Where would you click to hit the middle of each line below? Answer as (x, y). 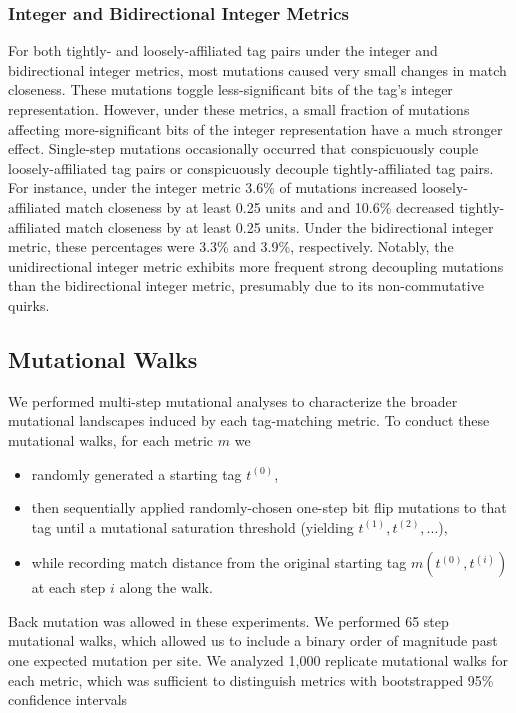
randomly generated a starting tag (136, 473)
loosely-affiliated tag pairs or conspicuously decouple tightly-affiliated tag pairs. (251, 167)
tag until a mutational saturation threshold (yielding (192, 526)
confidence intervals (68, 699)
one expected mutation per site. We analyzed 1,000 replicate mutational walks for (258, 660)
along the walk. (166, 587)
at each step (68, 587)
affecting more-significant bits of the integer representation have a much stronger (255, 128)
